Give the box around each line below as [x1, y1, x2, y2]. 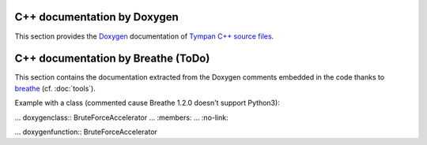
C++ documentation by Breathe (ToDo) [14, 52, 210, 65]
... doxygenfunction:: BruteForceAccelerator [14, 127, 158, 136]
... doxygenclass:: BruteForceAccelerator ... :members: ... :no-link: [14, 113, 229, 122]
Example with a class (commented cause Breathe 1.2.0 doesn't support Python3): [14, 99, 280, 108]
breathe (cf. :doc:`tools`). [14, 84, 96, 93]
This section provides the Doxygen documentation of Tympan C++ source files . [14, 32, 274, 41]
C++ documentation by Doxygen [14, 10, 179, 24]
